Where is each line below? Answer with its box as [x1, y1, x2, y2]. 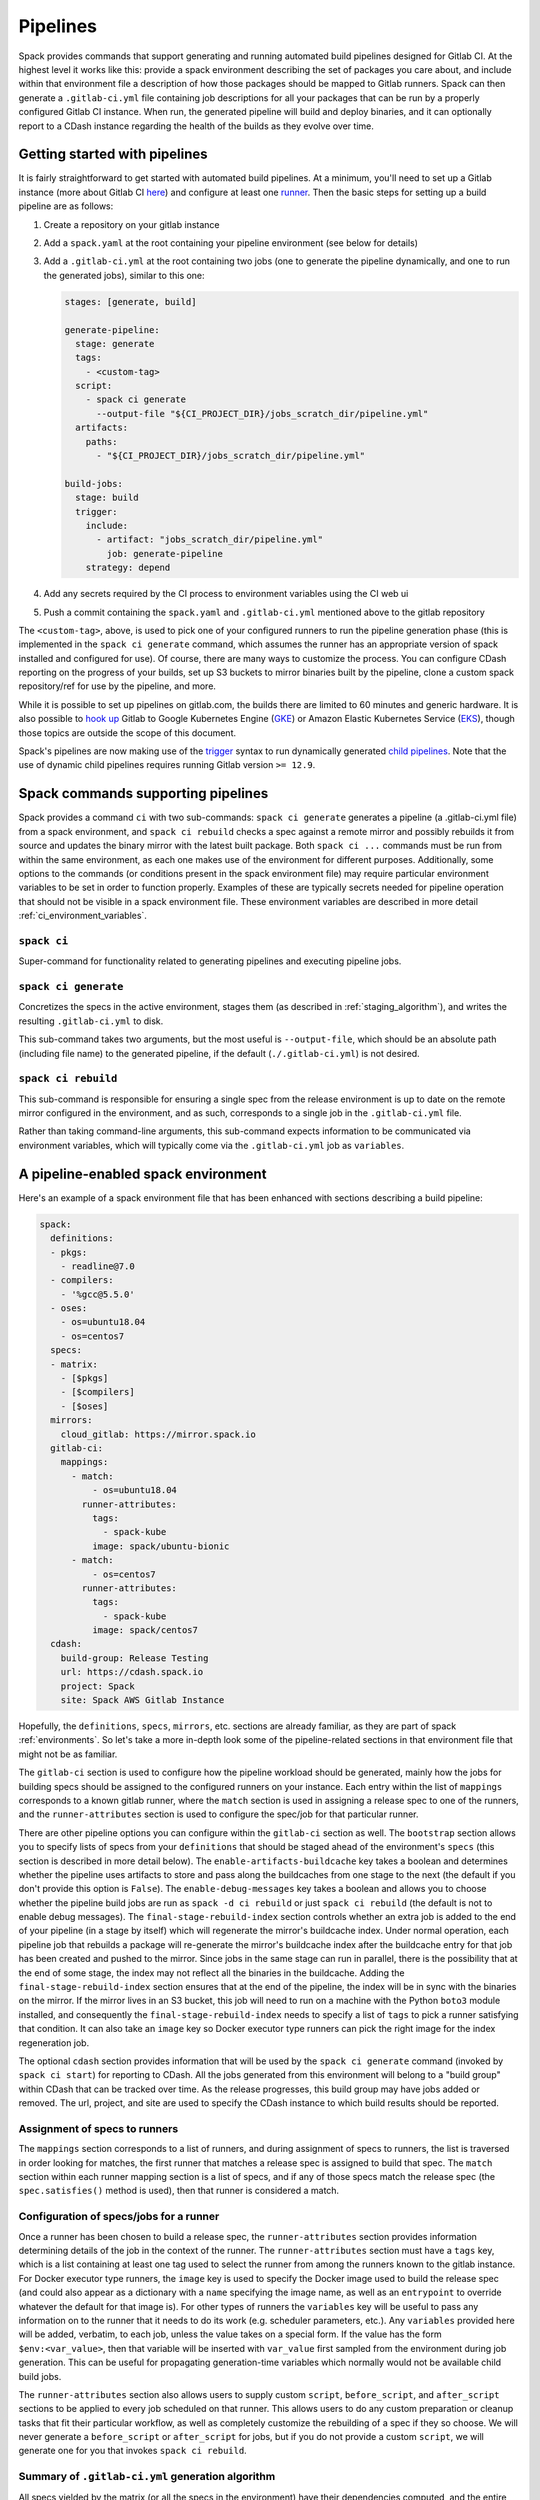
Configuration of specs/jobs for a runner [18, 2210, 220, 2224]
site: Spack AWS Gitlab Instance [60, 1695, 225, 1706]
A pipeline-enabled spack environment [18, 1165, 267, 1182]
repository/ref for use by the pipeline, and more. [18, 680, 217, 692]
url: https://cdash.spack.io [60, 1666, 204, 1678]
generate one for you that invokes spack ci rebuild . [18, 2445, 247, 2457]
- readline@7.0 [60, 1260, 135, 1272]
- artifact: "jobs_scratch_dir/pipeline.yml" [96, 534, 324, 545]
